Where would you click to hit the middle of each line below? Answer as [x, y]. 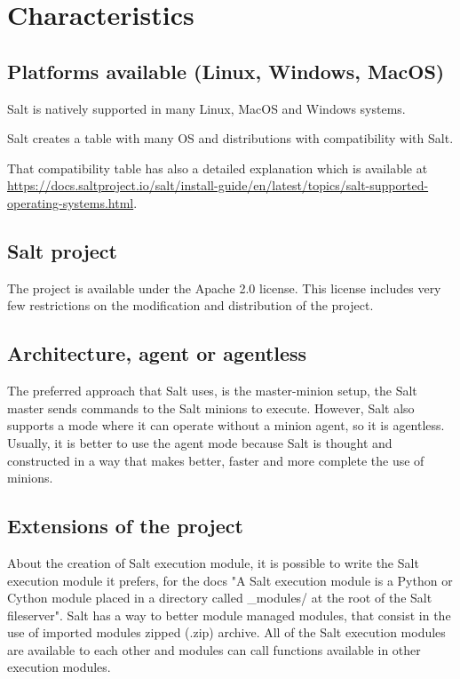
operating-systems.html [71, 202]
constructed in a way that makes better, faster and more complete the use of [216, 460]
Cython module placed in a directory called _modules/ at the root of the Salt [220, 598]
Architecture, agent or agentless [157, 353]
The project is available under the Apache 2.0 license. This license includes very [224, 288]
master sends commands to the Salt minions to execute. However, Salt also [211, 407]
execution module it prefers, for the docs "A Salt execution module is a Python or [230, 580]
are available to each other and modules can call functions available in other [214, 649]
